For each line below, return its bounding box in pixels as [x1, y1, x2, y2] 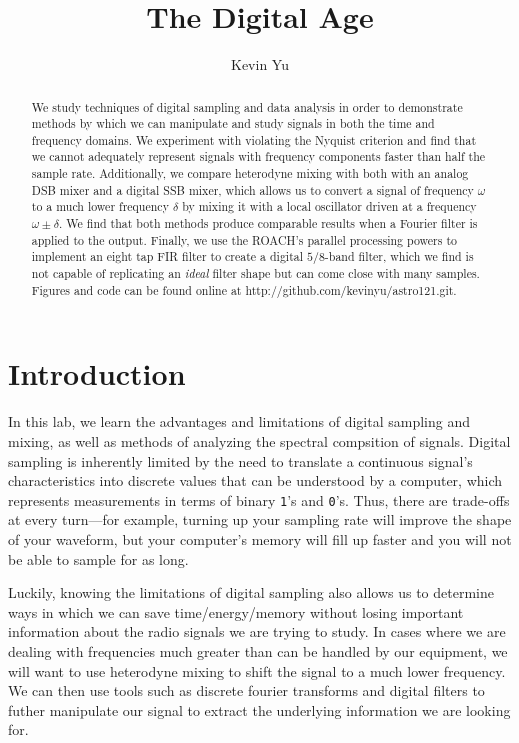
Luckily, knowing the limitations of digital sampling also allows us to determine [8, 582, 494, 603]
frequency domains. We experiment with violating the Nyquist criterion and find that [31, 131, 477, 148]
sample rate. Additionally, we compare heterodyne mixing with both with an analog [31, 165, 469, 182]
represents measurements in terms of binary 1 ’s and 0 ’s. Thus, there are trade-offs [8, 489, 510, 510]
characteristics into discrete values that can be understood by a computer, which [8, 470, 503, 491]
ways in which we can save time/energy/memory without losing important [8, 601, 464, 622]
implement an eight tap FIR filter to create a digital [31, 248, 304, 265]
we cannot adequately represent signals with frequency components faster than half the [31, 148, 486, 165]
